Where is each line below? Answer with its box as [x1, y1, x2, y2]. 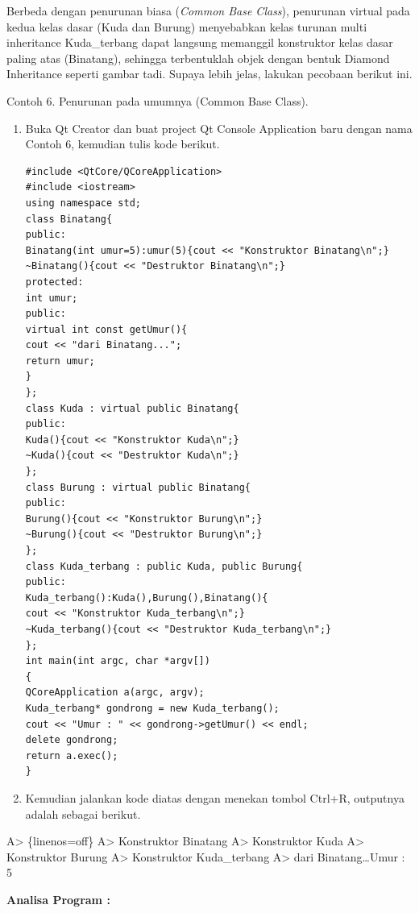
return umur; [25, 355, 95, 367]
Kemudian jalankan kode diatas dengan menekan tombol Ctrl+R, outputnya [25, 789, 404, 806]
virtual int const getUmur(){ [25, 323, 188, 335]
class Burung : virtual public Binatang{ [25, 481, 251, 493]
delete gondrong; [25, 734, 118, 746]
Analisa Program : [6, 890, 110, 907]
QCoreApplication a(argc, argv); [25, 687, 205, 699]
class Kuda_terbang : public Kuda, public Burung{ [25, 560, 303, 572]
